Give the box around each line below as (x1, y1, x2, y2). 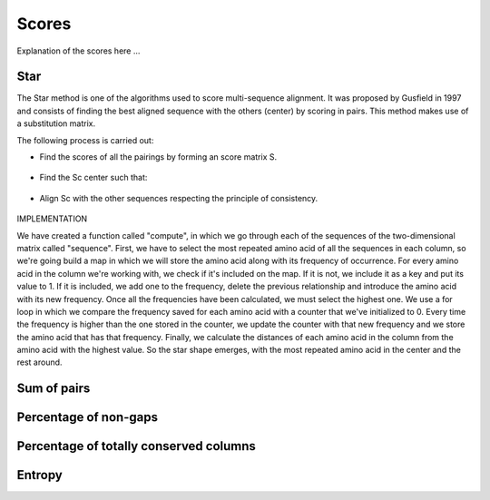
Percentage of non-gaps (16, 409, 159, 426)
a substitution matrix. (16, 118, 96, 129)
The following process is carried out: (16, 134, 154, 145)
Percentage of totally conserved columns (16, 438, 256, 454)
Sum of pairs (16, 381, 91, 397)
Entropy (16, 467, 63, 483)
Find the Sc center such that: (39, 172, 148, 183)
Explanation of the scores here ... (16, 45, 141, 56)
